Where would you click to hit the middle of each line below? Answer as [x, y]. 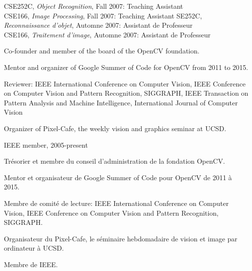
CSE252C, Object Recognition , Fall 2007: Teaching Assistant [94, 6]
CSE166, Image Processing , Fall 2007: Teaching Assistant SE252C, [103, 15]
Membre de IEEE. [31, 264]
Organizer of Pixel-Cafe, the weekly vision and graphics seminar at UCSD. [115, 128]
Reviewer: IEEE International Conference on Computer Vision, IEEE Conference [125, 83]
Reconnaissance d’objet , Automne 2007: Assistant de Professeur [98, 25]
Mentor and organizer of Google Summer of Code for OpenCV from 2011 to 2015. [126, 67]
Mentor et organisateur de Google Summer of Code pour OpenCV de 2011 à [118, 177]
